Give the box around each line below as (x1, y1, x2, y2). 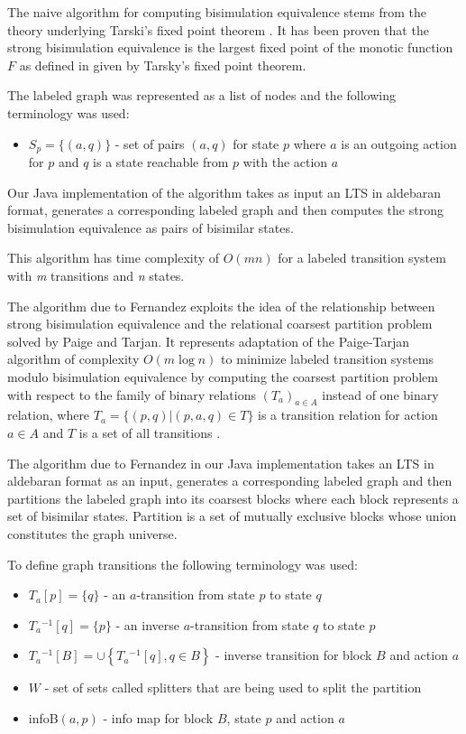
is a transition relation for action (258, 405, 438, 424)
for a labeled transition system (278, 248, 446, 267)
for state (233, 134, 279, 153)
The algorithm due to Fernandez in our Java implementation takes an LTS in (7, 453, 434, 472)
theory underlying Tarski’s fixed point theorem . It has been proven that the (7, 20, 429, 39)
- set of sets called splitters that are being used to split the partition (44, 678, 422, 697)
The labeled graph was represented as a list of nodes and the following (7, 86, 396, 105)
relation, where (7, 405, 90, 424)
